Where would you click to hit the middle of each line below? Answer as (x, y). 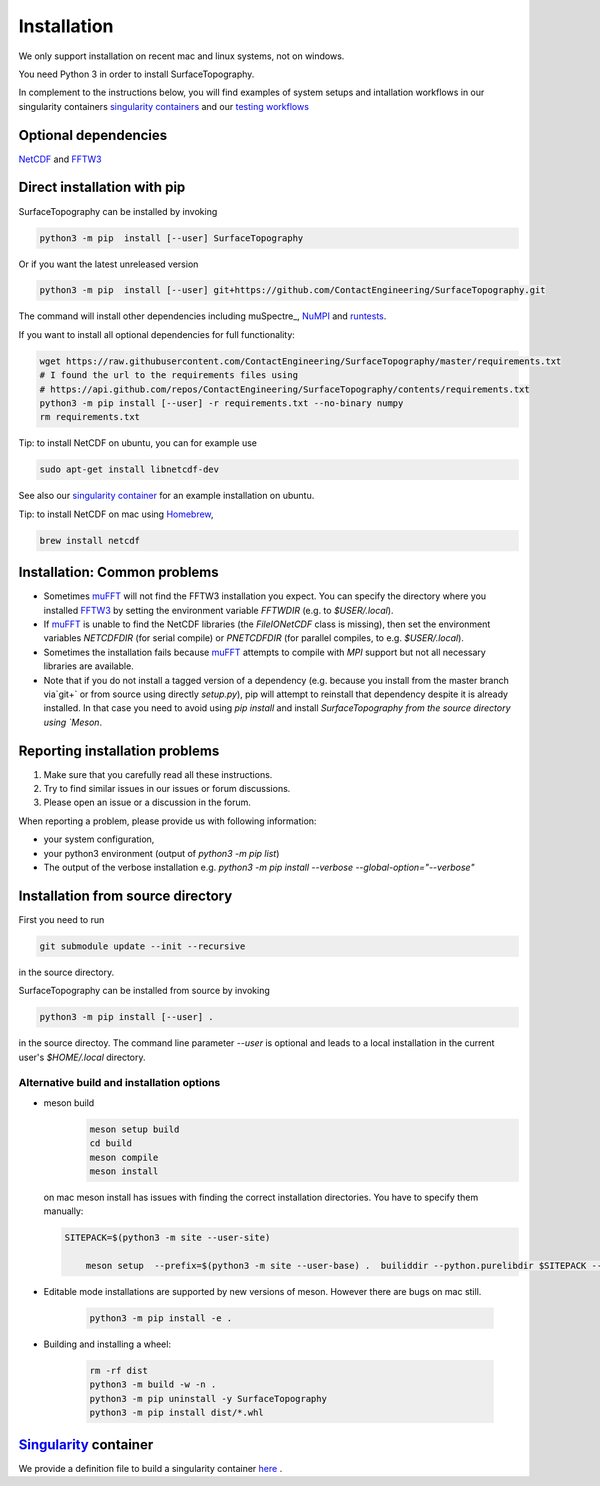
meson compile (124, 1157)
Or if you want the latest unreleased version (108, 264)
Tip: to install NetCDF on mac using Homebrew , (116, 514)
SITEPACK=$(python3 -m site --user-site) (167, 1238)
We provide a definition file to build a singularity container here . (150, 1468)
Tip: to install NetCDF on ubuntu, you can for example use (137, 443)
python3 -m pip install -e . (161, 1318)
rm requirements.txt (89, 417)
